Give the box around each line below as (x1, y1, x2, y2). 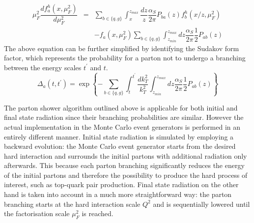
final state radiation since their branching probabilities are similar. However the (4, 112, 244, 122)
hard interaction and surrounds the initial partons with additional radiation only (4, 150, 247, 161)
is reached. (82, 208, 113, 219)
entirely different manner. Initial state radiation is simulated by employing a (4, 131, 234, 141)
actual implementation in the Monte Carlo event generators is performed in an (4, 121, 241, 132)
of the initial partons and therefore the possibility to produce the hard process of (4, 169, 248, 180)
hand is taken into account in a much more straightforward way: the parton (4, 189, 232, 199)
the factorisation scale (4, 208, 70, 219)
